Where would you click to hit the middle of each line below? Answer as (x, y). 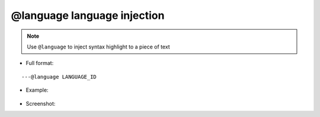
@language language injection (88, 15)
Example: (37, 90)
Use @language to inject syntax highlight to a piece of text (98, 47)
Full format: (40, 63)
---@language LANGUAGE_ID (59, 77)
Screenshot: (41, 103)
